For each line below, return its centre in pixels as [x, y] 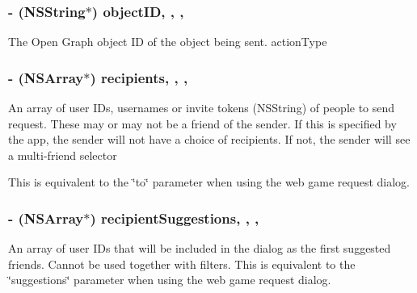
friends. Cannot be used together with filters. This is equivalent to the [182, 264]
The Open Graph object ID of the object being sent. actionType [168, 42]
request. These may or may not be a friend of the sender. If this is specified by [202, 123]
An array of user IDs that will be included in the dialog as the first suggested [200, 248]
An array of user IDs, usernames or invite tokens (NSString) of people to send [202, 108]
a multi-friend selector [63, 155]
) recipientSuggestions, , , [175, 218]
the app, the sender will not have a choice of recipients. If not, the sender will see [209, 139]
